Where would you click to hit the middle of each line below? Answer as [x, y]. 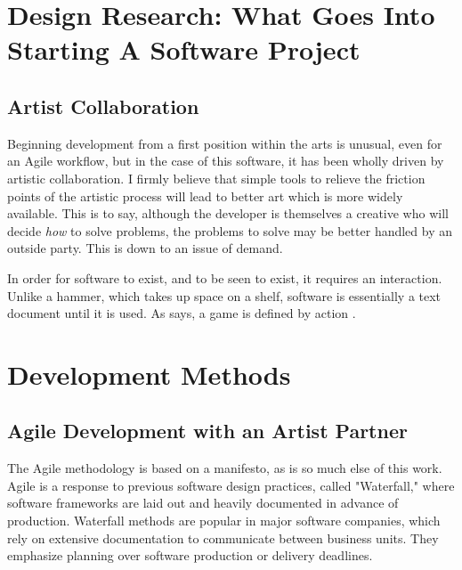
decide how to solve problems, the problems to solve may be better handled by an [230, 230]
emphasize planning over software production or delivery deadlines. [190, 555]
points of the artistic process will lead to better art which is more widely [205, 195]
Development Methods [149, 374]
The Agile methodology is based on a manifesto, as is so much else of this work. [225, 468]
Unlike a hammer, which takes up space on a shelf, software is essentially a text [224, 295]
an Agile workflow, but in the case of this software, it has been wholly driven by [226, 161]
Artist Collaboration [103, 106]
